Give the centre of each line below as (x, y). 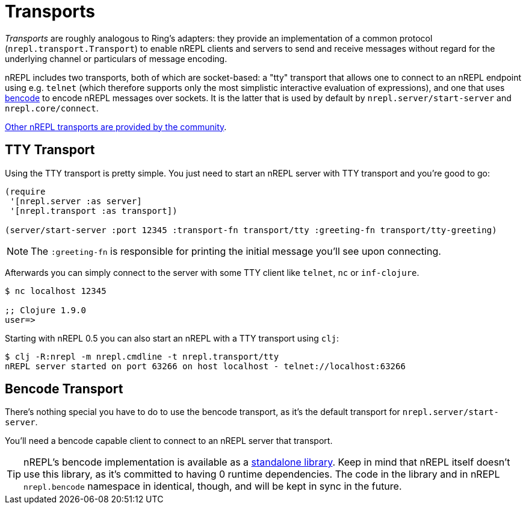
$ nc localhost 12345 (56, 291)
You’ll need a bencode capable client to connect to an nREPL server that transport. (169, 441)
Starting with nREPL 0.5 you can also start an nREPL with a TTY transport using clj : (172, 338)
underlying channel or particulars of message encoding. (116, 58)
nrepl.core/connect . (52, 108)
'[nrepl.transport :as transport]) (94, 211)
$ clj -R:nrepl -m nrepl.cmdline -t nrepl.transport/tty (142, 356)
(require (25, 191)
